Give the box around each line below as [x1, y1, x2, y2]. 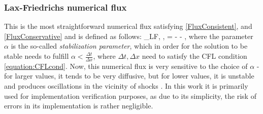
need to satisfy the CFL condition [142, 51, 247, 61]
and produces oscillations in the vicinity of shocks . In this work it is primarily [4, 81, 248, 91]
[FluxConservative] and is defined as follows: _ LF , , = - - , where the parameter [4, 30, 253, 41]
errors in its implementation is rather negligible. [4, 100, 153, 111]
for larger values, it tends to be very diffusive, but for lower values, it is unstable [4, 70, 254, 81]
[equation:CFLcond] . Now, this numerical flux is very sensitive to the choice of [4, 60, 248, 71]
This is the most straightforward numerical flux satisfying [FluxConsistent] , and [4, 21, 252, 31]
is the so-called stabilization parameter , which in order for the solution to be [11, 41, 248, 51]
